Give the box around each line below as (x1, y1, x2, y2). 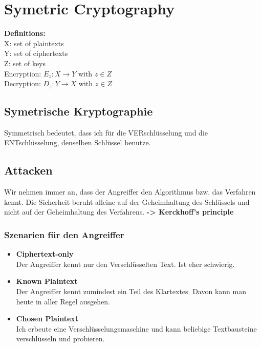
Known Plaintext (16, 276, 78, 286)
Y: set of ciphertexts (4, 48, 68, 59)
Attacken (4, 162, 53, 178)
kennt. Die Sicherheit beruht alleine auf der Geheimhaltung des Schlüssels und (4, 196, 250, 207)
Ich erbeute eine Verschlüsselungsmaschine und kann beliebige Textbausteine (16, 323, 257, 334)
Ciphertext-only (16, 248, 74, 259)
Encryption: (4, 68, 41, 79)
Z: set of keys (4, 57, 46, 68)
